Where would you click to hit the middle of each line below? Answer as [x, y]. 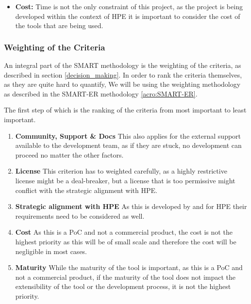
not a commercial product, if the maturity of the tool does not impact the [125, 277]
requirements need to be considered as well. [80, 216]
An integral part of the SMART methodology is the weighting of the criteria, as [123, 65]
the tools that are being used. [59, 25]
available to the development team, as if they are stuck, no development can [128, 145]
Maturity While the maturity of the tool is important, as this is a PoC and [129, 267]
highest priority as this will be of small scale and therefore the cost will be [126, 241]
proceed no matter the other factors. [69, 154]
